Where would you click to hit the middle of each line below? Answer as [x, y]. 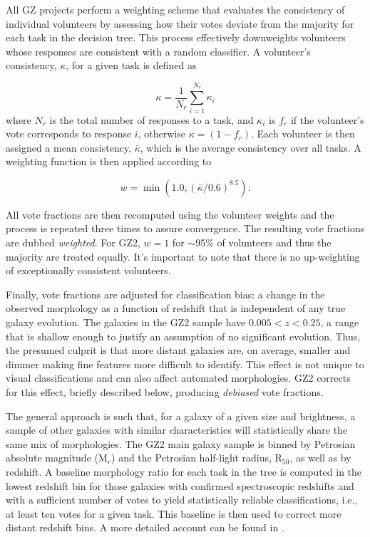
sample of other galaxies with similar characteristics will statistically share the [177, 430]
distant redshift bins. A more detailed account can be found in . [145, 527]
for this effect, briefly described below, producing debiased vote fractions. [165, 392]
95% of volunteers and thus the [263, 243]
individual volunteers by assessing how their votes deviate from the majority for [180, 23]
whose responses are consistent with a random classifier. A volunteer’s [158, 51]
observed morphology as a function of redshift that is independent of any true [176, 308]
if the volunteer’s [327, 119]
